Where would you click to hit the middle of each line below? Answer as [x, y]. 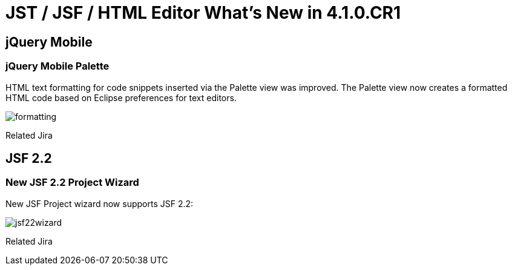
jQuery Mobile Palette [57, 66]
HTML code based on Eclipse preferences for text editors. [121, 97]
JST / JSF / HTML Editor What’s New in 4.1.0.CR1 [203, 13]
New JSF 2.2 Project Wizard [72, 183]
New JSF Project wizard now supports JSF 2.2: [100, 203]
